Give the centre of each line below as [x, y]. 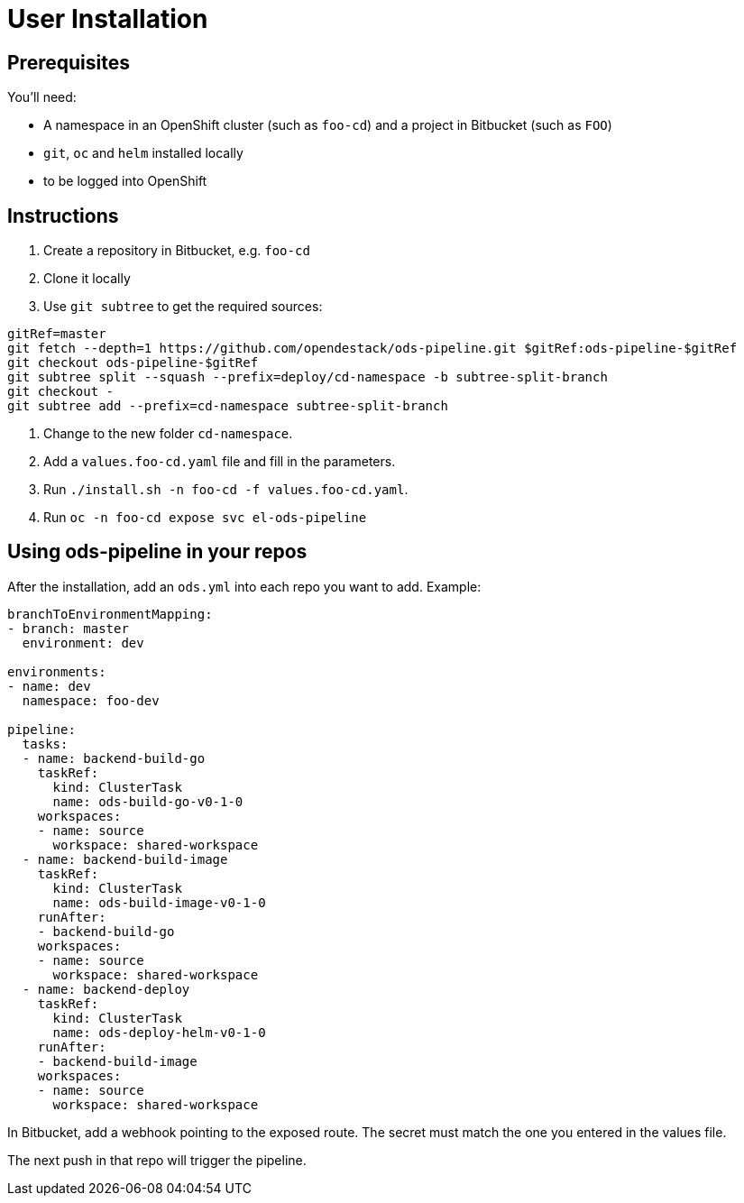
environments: [57, 671]
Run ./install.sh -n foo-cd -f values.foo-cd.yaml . [226, 490]
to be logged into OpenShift [125, 181]
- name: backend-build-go [114, 758]
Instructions [63, 216]
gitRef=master [57, 334]
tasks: [45, 744]
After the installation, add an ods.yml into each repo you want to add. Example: [244, 586]
